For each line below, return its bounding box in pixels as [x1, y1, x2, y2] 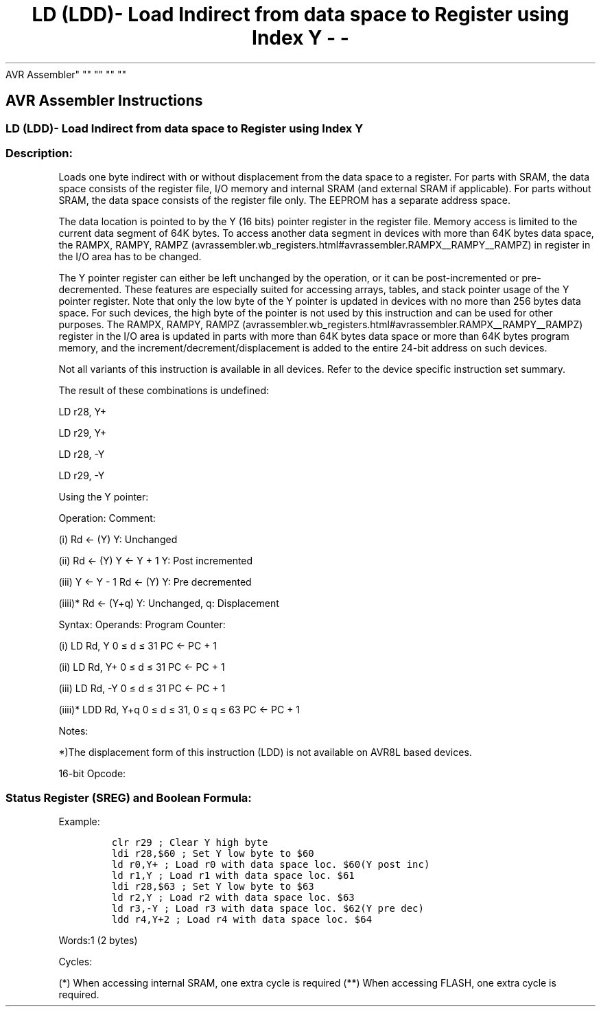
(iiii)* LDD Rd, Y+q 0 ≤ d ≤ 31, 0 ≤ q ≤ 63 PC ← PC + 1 [58, 704, 300, 716]
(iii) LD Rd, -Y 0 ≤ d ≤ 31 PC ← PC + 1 [58, 682, 226, 695]
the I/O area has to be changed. [58, 251, 202, 263]
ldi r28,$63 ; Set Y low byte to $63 [111, 881, 314, 893]
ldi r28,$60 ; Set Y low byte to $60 [111, 848, 314, 860]
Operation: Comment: [58, 512, 156, 525]
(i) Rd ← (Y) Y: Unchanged [58, 533, 178, 546]
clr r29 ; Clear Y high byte [111, 837, 268, 849]
